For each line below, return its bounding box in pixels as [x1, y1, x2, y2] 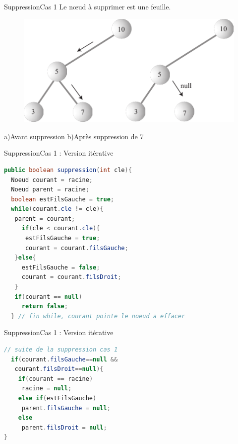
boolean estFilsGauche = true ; [11, 195, 114, 203]
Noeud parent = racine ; [11, 186, 89, 193]
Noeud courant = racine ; [11, 176, 93, 183]
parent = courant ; [14, 215, 75, 222]
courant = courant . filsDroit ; [21, 273, 121, 281]
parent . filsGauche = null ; [21, 404, 111, 412]
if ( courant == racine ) [18, 375, 93, 382]
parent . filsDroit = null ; [21, 424, 107, 431]
